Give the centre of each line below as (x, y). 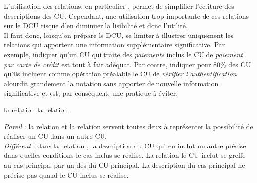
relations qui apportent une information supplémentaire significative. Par (115, 45)
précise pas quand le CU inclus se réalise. (66, 174)
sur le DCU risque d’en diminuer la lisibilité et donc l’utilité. (96, 25)
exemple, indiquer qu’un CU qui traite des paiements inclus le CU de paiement (123, 54)
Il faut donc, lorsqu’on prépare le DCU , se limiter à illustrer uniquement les (119, 35)
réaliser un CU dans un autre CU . (55, 136)
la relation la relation (36, 109)
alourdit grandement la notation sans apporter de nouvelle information (111, 83)
